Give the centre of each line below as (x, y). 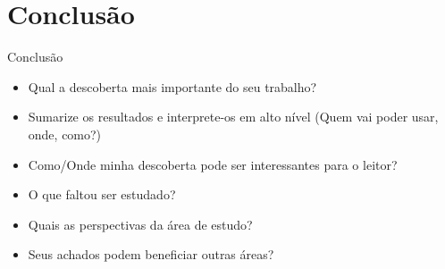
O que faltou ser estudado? (102, 194)
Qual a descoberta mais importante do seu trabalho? (172, 86)
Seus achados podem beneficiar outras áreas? (151, 254)
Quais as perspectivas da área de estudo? (140, 224)
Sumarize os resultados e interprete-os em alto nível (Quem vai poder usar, (233, 117)
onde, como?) (65, 134)
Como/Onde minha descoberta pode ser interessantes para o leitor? (213, 164)
